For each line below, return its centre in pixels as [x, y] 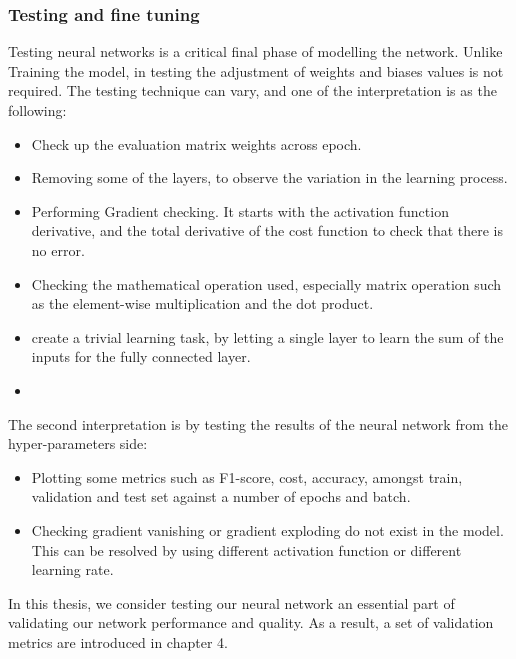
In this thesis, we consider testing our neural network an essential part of [231, 602]
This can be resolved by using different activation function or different [246, 549]
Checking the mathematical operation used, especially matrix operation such [266, 283]
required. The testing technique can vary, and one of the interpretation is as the [252, 90]
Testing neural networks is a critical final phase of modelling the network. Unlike [255, 51]
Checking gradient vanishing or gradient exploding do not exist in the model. [267, 529]
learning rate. [72, 569]
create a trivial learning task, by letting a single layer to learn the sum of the [267, 336]
